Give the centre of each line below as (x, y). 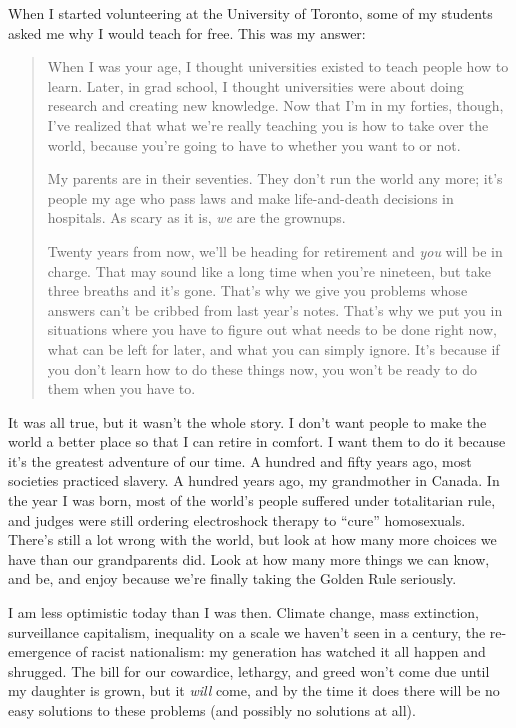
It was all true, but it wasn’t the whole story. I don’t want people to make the (247, 421)
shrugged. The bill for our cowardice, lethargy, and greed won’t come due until (249, 670)
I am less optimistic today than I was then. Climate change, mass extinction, (243, 612)
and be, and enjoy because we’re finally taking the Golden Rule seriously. (232, 578)
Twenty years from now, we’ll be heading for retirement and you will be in (275, 250)
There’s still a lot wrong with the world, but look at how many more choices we (252, 539)
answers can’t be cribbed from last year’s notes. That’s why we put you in (275, 309)
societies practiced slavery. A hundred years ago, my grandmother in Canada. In (254, 480)
